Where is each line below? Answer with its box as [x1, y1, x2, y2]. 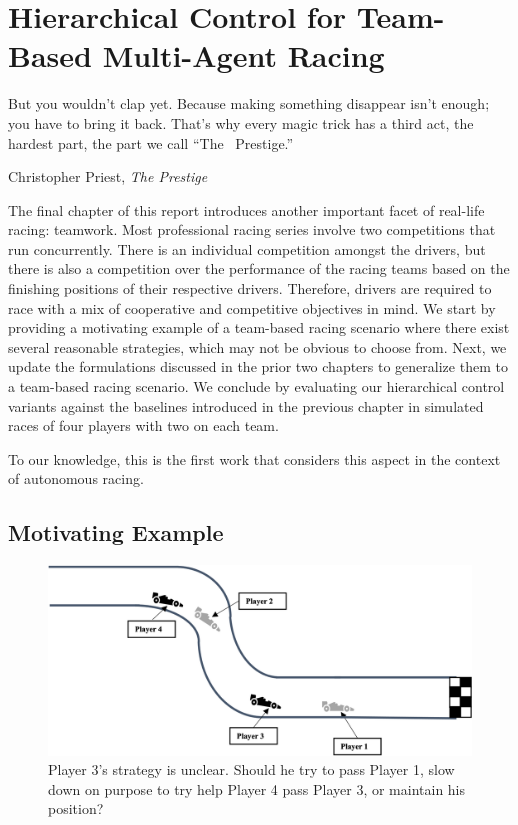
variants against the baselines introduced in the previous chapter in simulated [8, 395, 484, 416]
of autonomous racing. [8, 468, 144, 489]
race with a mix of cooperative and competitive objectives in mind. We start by [8, 297, 496, 318]
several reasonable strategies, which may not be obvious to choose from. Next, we [8, 336, 507, 357]
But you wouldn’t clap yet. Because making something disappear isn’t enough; [8, 93, 490, 114]
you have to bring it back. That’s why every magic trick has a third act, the [8, 112, 474, 133]
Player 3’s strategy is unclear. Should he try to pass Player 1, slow [48, 759, 455, 780]
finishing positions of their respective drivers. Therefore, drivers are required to [8, 278, 492, 299]
